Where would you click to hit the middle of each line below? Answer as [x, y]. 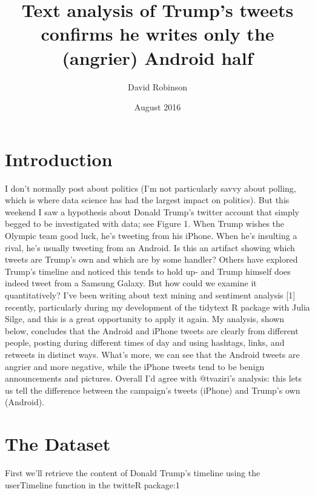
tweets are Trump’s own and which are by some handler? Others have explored [151, 259]
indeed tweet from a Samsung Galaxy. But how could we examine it [131, 283]
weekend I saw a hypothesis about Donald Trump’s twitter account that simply [152, 211]
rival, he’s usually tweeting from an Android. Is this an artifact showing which [150, 247]
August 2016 [157, 107]
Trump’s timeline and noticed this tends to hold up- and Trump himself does [148, 271]
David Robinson [157, 86]
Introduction [59, 159]
